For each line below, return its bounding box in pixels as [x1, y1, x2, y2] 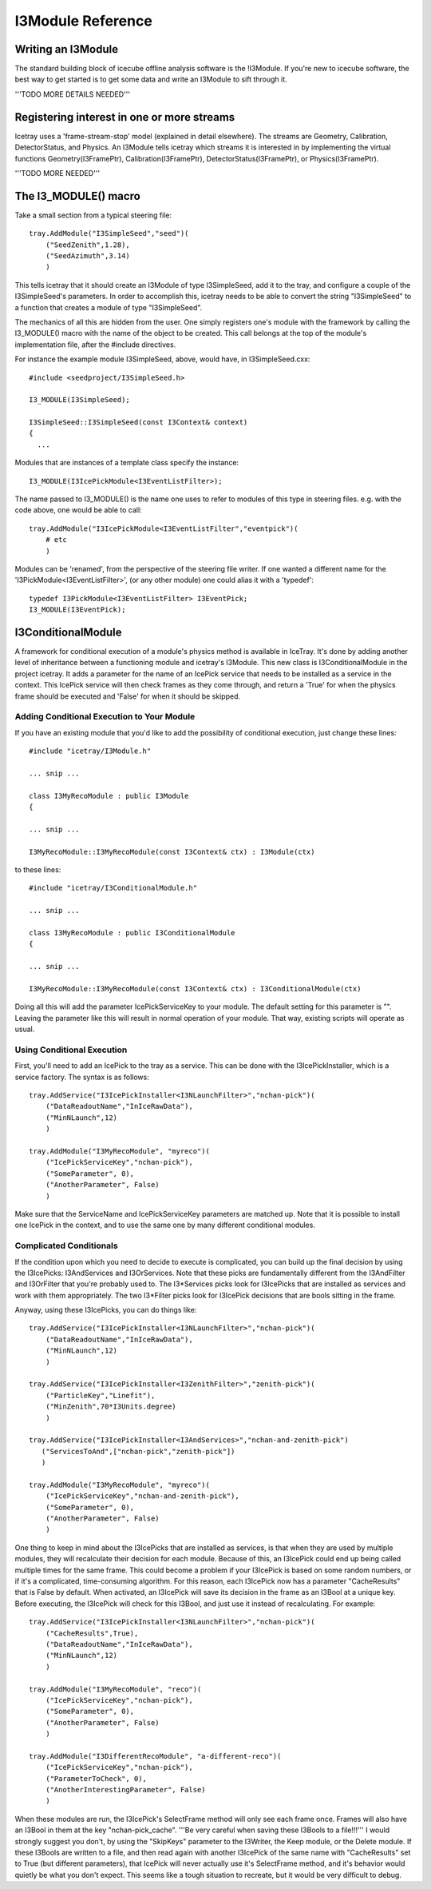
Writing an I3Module [14, 42, 119, 56]
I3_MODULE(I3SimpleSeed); [29, 396, 131, 405]
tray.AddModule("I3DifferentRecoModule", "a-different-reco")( [29, 1752, 282, 1760]
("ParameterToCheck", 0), [45, 1774, 148, 1783]
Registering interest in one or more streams [14, 110, 235, 124]
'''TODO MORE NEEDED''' [14, 168, 100, 177]
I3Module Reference [14, 12, 153, 30]
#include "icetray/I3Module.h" [29, 747, 152, 755]
